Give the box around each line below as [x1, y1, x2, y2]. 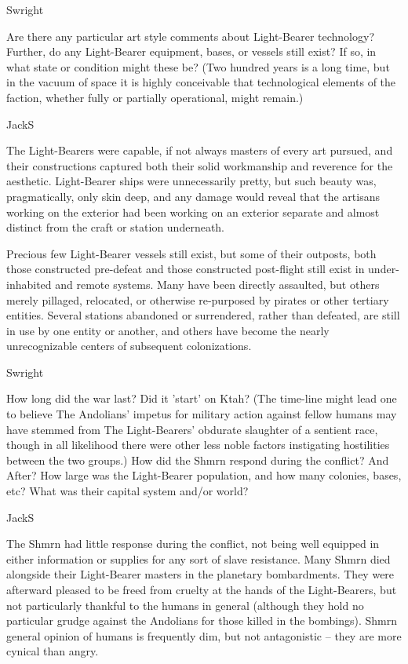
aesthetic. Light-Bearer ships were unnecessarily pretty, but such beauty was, [6, 173, 377, 189]
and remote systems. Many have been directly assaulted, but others [55, 275, 380, 292]
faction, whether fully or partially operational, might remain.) [6, 89, 304, 105]
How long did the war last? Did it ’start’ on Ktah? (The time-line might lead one [6, 390, 397, 407]
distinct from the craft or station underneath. [6, 219, 225, 235]
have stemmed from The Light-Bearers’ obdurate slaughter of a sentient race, [6, 421, 378, 437]
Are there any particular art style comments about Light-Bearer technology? [6, 27, 375, 44]
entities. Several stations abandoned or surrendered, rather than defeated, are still [6, 307, 400, 323]
